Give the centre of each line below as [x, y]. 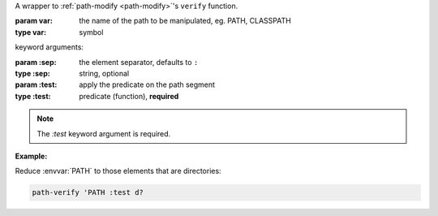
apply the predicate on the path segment [147, 84]
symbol [91, 32]
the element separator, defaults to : [139, 62]
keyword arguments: [49, 47]
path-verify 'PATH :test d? [88, 192]
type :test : [33, 96]
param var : [34, 21]
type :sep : [32, 73]
